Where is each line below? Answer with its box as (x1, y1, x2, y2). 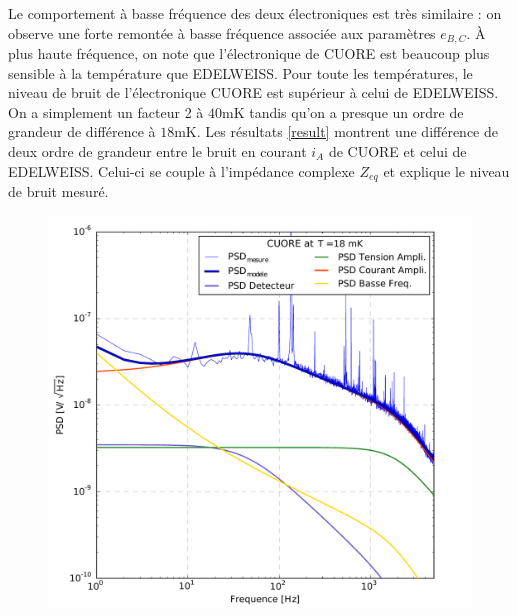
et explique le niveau (383, 160, 510, 181)
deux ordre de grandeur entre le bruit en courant (8, 141, 307, 162)
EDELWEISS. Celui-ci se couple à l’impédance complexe (8, 160, 355, 181)
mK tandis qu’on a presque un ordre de (222, 101, 464, 122)
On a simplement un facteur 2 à (8, 101, 204, 122)
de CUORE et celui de (328, 141, 467, 162)
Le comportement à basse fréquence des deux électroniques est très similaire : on (8, 3, 502, 23)
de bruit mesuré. (8, 181, 109, 202)
